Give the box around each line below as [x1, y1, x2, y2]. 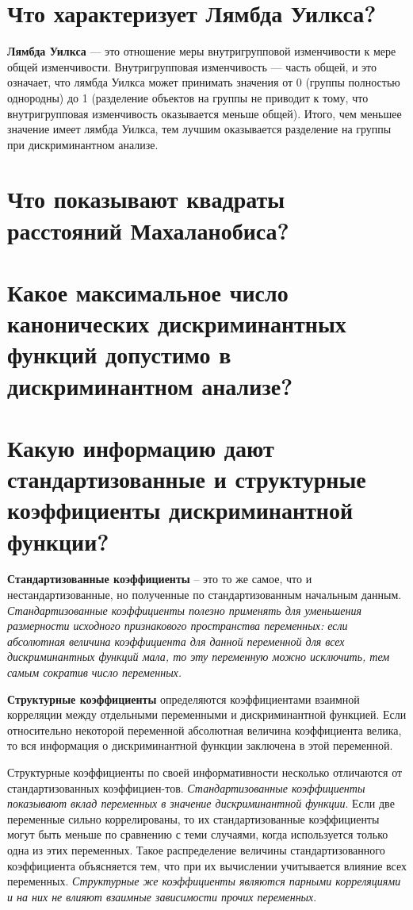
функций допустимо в [7, 338, 231, 371]
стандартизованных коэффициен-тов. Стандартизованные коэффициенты [7, 779, 365, 796]
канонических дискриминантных [7, 307, 346, 340]
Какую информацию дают [7, 431, 274, 463]
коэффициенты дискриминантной [7, 493, 354, 526]
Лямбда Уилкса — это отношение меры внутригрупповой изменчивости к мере [7, 43, 396, 60]
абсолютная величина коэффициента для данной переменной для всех [7, 632, 345, 649]
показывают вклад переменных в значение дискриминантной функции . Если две [7, 795, 395, 812]
